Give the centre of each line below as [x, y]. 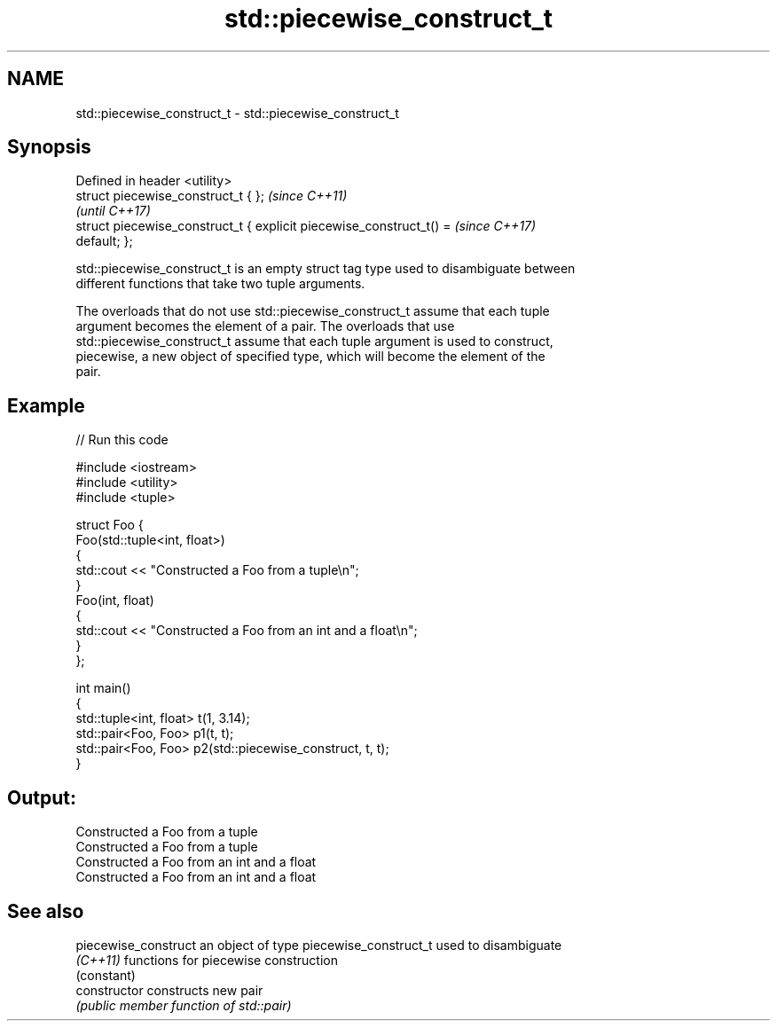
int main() [103, 688]
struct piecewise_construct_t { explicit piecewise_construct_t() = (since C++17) [306, 226]
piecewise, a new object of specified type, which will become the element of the [310, 357]
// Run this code [122, 440]
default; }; [104, 241]
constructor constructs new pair [169, 990]
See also [46, 911]
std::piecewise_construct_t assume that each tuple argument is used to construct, [314, 341]
